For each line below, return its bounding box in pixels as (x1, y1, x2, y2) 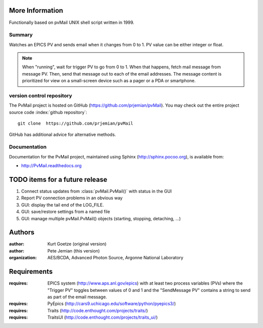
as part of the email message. (47, 294, 107, 300)
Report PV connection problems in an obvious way (21, 195, 123, 201)
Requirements (9, 268, 53, 276)
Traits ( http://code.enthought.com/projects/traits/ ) (47, 308, 148, 313)
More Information (9, 6, 63, 15)
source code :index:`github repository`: (9, 109, 87, 115)
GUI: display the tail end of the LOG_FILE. (21, 202, 104, 208)
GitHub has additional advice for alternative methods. (9, 132, 116, 137)
